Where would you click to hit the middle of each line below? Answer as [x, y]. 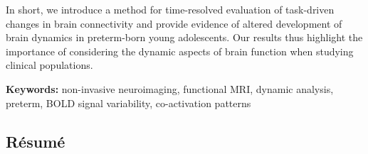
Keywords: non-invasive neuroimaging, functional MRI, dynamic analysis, [170, 88]
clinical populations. [49, 65]
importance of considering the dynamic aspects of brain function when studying [180, 51]
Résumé [36, 141]
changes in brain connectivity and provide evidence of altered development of [174, 23]
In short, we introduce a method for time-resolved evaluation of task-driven [170, 9]
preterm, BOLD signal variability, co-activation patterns [128, 103]
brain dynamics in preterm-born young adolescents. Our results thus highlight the [184, 37]
